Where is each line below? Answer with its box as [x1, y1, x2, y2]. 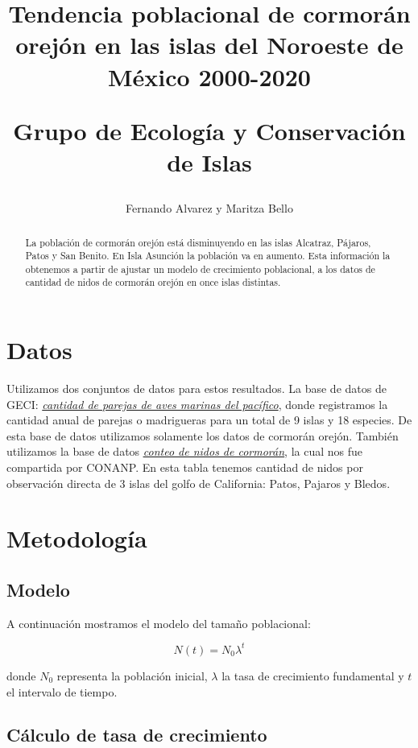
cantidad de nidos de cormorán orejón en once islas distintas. [25, 275, 281, 289]
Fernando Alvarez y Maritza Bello [126, 200, 293, 217]
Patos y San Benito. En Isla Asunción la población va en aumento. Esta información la [25, 249, 391, 262]
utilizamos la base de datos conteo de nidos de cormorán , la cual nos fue [6, 443, 363, 460]
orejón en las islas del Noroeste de [15, 28, 404, 61]
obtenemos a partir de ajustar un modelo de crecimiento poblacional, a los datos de [25, 262, 375, 275]
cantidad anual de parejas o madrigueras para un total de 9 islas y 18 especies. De [6, 411, 412, 428]
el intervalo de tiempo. [6, 683, 118, 700]
